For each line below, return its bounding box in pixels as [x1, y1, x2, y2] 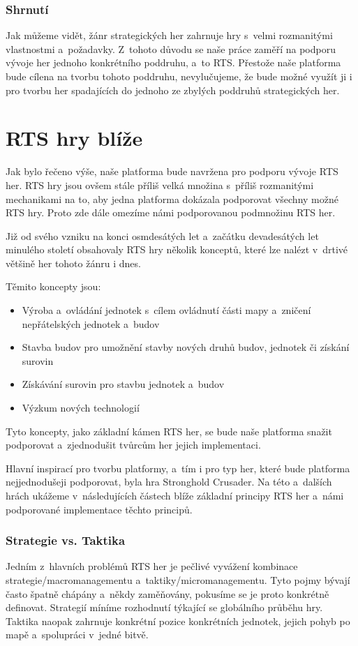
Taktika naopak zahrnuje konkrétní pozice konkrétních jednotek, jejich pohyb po [6, 613, 350, 628]
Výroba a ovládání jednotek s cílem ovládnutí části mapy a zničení [22, 303, 311, 317]
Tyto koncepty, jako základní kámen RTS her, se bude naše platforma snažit [6, 423, 332, 438]
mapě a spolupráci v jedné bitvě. [6, 627, 149, 642]
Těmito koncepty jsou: [6, 279, 101, 294]
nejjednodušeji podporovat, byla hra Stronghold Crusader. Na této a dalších [6, 474, 332, 489]
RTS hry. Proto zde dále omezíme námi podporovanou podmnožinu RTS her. [6, 205, 336, 220]
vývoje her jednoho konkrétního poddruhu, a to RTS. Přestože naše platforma [6, 55, 341, 70]
